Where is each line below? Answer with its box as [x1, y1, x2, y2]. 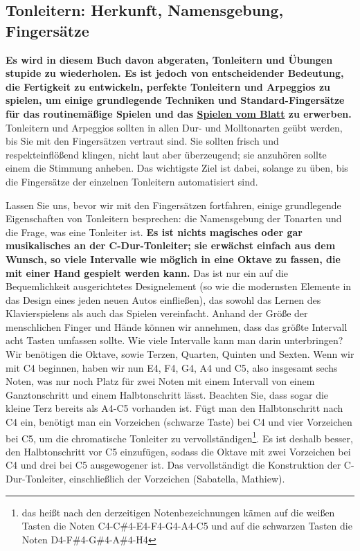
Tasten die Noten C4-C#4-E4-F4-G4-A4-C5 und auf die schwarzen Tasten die [21, 518, 352, 533]
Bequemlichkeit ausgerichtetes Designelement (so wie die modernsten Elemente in [6, 279, 352, 293]
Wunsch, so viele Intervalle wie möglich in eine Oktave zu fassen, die [6, 251, 341, 266]
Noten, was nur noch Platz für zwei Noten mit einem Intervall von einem [6, 374, 315, 388]
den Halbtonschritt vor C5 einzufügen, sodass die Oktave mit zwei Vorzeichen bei [6, 444, 351, 458]
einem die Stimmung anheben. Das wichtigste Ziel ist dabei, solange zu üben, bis [6, 161, 348, 175]
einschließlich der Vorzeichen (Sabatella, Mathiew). [69, 471, 285, 486]
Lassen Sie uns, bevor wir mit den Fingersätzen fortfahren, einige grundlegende [6, 197, 341, 212]
